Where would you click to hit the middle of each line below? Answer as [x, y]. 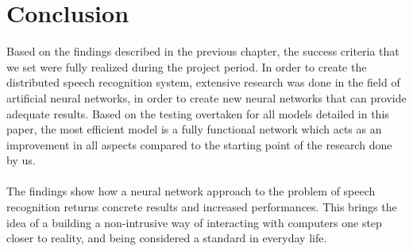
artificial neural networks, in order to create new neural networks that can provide [206, 97]
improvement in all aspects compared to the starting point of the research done [199, 144]
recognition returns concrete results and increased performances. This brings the [202, 207]
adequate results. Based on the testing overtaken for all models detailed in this [198, 113]
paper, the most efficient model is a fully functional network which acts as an [194, 129]
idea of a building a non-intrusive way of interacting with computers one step [194, 222]
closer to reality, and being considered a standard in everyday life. [167, 238]
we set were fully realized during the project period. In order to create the [187, 66]
